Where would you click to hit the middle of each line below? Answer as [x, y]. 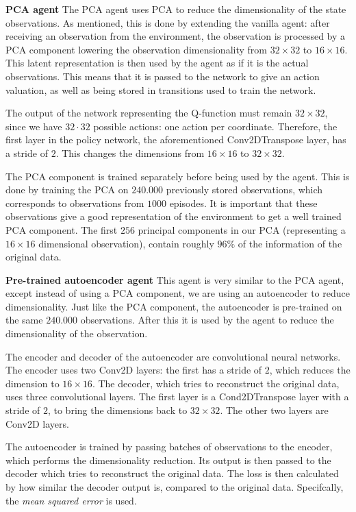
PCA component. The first [62, 229]
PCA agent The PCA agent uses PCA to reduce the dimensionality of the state [176, 9]
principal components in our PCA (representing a [242, 229]
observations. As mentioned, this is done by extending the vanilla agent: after [168, 22]
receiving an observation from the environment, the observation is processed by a [176, 36]
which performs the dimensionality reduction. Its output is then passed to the [168, 460]
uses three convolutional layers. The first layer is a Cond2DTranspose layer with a [177, 397]
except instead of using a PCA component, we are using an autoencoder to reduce [178, 293]
